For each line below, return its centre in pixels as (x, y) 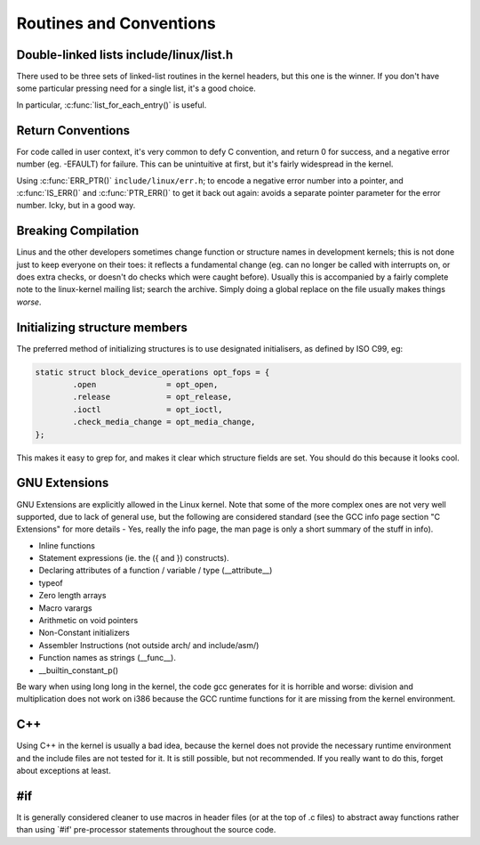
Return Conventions (73, 130)
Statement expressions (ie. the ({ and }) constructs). (134, 558)
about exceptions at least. (64, 771)
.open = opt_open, (145, 385)
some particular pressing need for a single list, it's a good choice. (136, 88)
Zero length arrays (72, 596)
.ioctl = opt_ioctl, (148, 409)
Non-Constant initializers (84, 633)
